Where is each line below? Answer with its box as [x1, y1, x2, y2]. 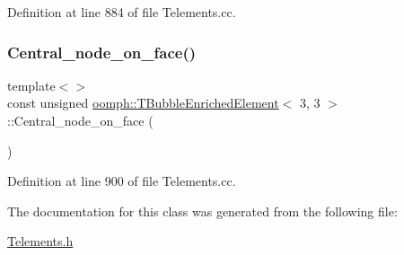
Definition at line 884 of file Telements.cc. [7, 3, 236, 21]
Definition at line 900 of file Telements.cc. [7, 171, 236, 190]
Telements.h [7, 232, 74, 251]
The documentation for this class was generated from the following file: [7, 201, 398, 220]
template [7, 75, 56, 94]
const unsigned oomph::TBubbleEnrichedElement [7, 93, 279, 112]
